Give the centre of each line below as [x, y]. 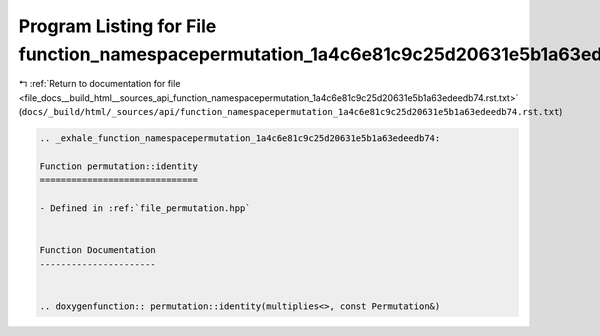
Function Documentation [98, 250]
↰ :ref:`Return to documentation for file [99, 84]
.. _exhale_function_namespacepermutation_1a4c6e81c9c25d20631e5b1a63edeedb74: [240, 138]
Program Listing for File [117, 26]
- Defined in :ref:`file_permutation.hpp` [145, 208]
